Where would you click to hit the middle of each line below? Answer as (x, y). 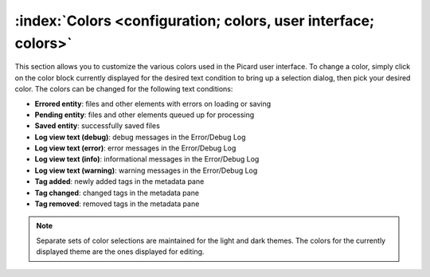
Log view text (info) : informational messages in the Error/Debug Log (147, 159)
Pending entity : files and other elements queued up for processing (145, 115)
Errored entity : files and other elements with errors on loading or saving (153, 103)
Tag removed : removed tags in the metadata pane (117, 204)
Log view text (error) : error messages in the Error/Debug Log (135, 148)
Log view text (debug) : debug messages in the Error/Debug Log (140, 137)
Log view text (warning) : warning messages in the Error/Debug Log (146, 170)
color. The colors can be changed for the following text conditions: (124, 89)
